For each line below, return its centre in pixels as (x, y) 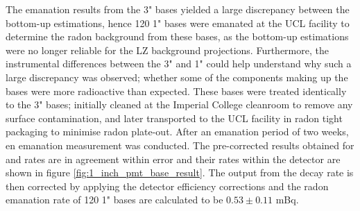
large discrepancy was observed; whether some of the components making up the (177, 77)
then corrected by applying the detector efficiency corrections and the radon (167, 186)
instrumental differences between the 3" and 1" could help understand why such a (179, 64)
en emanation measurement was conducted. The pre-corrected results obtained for (180, 145)
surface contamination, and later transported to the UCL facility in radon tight (174, 118)
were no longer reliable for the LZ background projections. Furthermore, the (167, 50)
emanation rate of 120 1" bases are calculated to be (114, 200)
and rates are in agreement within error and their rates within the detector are (173, 159)
